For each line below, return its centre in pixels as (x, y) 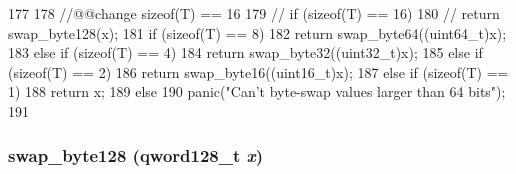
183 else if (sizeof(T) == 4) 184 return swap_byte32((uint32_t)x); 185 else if (245, 52)
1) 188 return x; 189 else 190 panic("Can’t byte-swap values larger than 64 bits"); (257, 91)
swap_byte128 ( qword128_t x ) (136, 155)
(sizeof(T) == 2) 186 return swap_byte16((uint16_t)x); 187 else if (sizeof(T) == (258, 71)
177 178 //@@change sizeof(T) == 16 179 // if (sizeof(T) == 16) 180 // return (254, 13)
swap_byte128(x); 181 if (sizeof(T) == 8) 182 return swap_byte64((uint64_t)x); (257, 32)
